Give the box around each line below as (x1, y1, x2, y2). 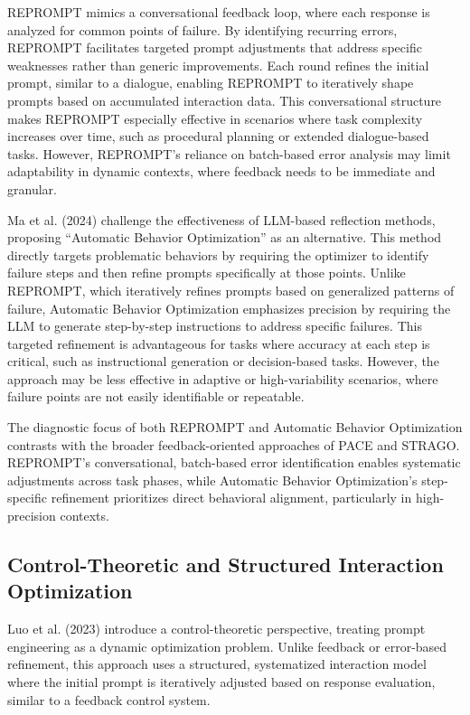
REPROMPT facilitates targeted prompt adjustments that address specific (7, 38, 422, 57)
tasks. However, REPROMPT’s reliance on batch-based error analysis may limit (7, 144, 451, 163)
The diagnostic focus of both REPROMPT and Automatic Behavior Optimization (7, 418, 463, 437)
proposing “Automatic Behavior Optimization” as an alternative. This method (7, 228, 442, 247)
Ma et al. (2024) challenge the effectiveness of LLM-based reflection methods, (7, 210, 436, 229)
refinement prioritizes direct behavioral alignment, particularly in (51, 488, 412, 507)
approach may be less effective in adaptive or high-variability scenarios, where (7, 369, 438, 388)
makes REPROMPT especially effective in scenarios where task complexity (7, 108, 423, 127)
